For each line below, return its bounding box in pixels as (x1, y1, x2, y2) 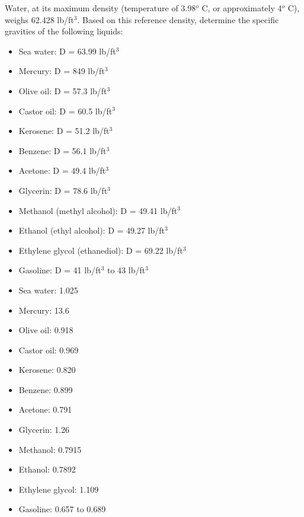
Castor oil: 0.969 (18, 343, 79, 356)
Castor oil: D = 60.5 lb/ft (18, 104, 113, 117)
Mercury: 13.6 (18, 304, 69, 316)
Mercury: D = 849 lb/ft (18, 65, 105, 77)
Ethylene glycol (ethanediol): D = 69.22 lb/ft (18, 244, 183, 256)
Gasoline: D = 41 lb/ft (18, 264, 101, 276)
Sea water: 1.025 (18, 283, 78, 296)
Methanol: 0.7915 (18, 443, 82, 455)
